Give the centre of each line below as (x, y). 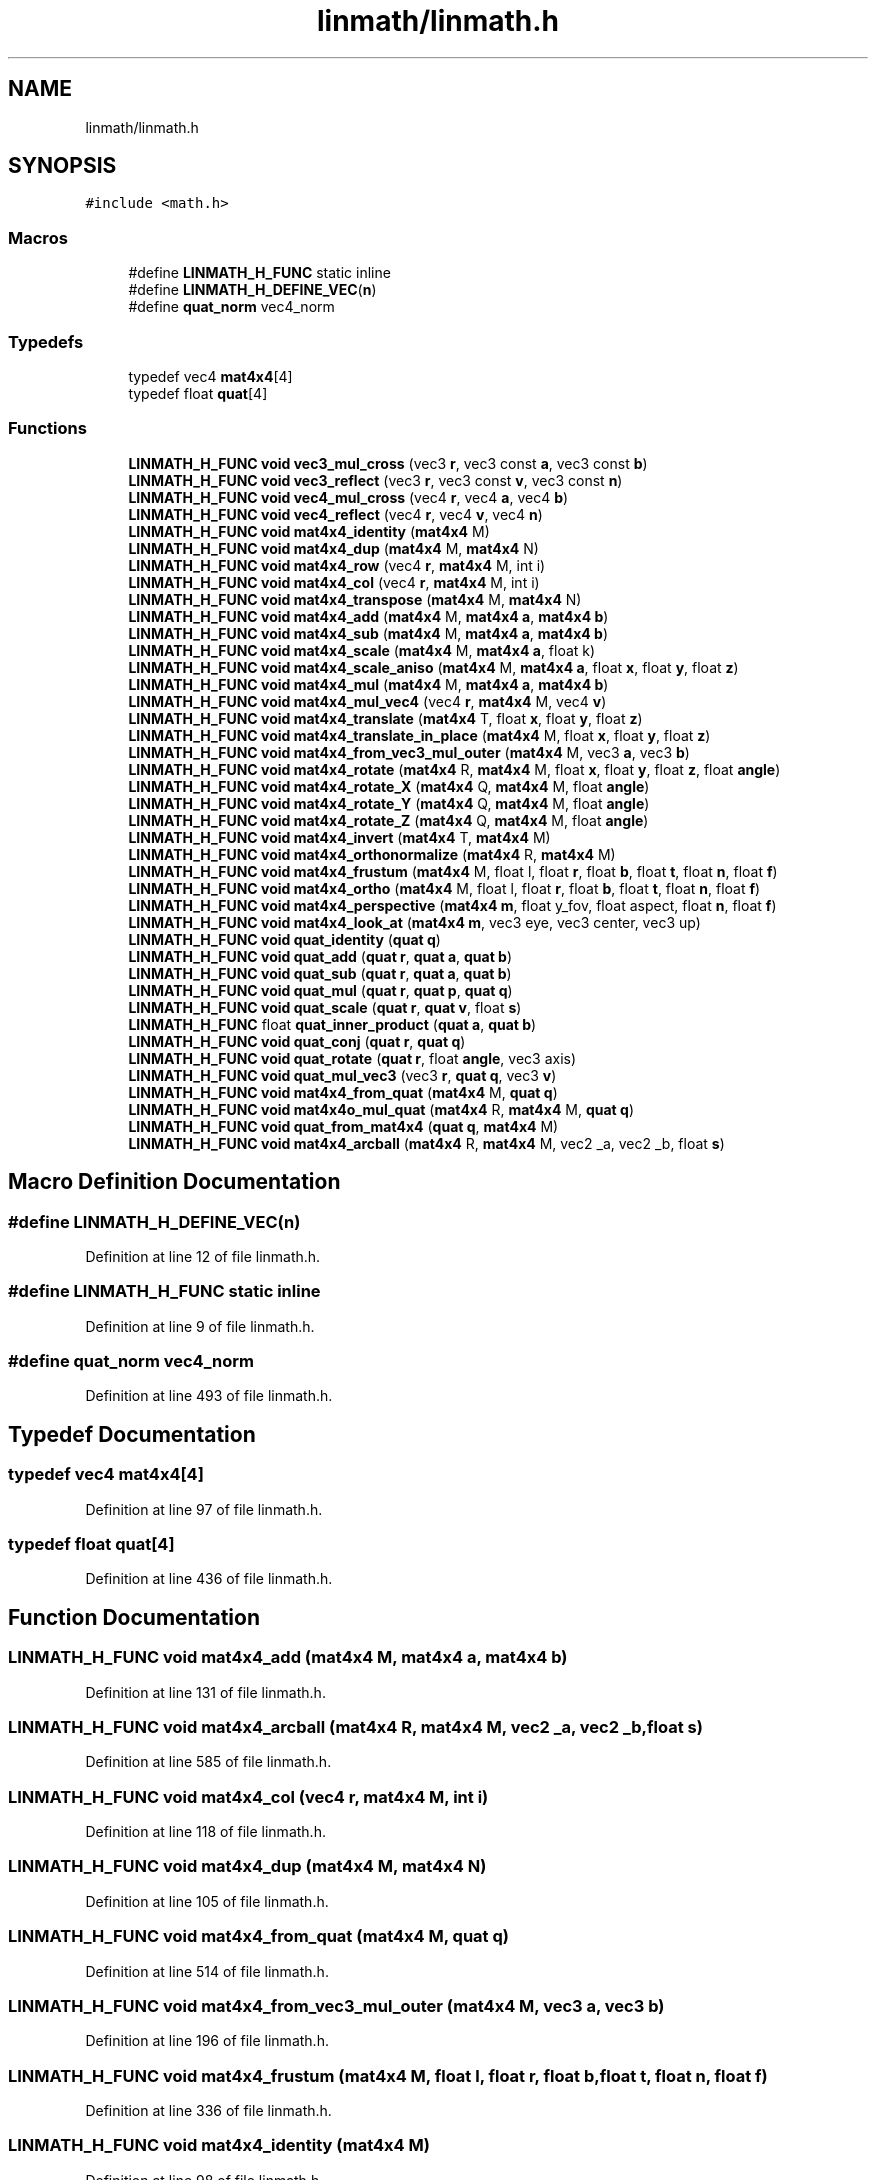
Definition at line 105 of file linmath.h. (207, 1901)
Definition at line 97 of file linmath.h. (204, 1509)
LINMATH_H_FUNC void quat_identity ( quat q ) (284, 939)
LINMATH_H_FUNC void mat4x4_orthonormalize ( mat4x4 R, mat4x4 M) (372, 854)
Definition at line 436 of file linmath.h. (209, 1579)
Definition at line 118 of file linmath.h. (205, 1832)
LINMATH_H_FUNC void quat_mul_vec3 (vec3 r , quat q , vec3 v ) (342, 1075)
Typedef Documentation (132, 1434)
